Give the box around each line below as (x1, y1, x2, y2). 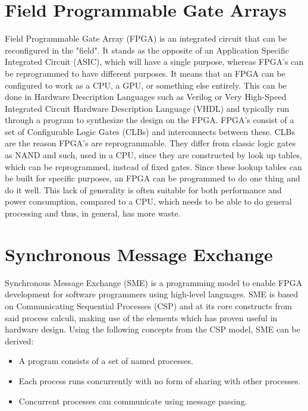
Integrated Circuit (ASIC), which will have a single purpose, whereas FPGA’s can (5, 55, 304, 68)
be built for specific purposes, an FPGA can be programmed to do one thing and (5, 172, 300, 184)
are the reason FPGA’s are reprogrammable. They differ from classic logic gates (5, 137, 296, 149)
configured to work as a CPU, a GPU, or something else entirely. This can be (5, 79, 287, 91)
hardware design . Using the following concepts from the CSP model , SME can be (5, 323, 300, 335)
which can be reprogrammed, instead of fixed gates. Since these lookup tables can (5, 160, 302, 172)
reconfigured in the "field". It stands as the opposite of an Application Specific (5, 43, 289, 56)
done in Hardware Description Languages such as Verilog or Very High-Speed (5, 90, 287, 103)
